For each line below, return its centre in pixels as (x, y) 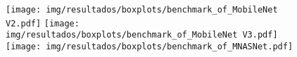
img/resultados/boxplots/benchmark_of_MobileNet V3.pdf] (142, 35)
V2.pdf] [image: (43, 23)
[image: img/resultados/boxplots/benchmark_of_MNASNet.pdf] (150, 46)
